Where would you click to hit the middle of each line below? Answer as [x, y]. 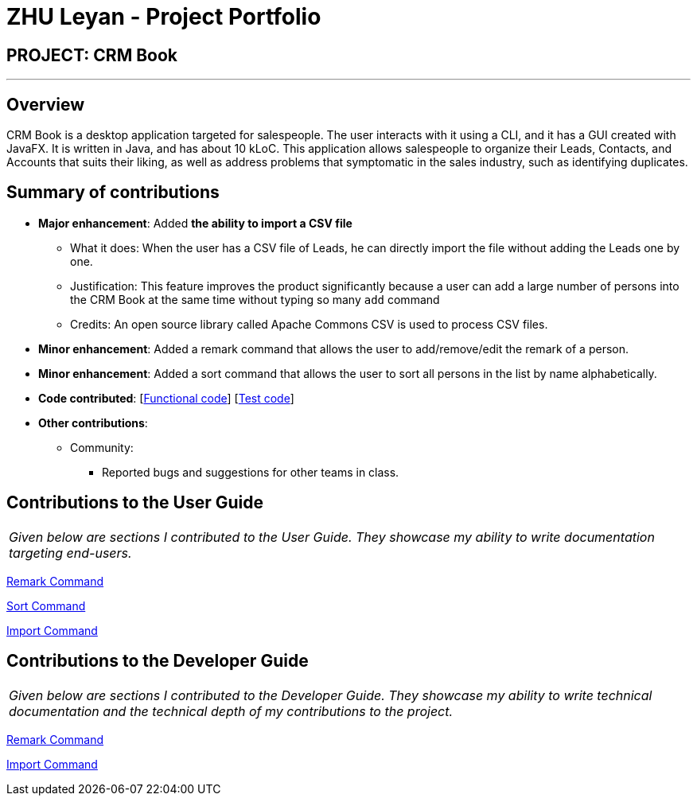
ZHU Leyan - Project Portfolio [164, 17]
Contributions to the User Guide [135, 503]
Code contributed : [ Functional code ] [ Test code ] [166, 398]
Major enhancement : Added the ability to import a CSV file [195, 223]
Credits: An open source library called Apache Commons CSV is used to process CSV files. [309, 324]
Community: [102, 447]
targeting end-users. [70, 553]
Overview [46, 104]
